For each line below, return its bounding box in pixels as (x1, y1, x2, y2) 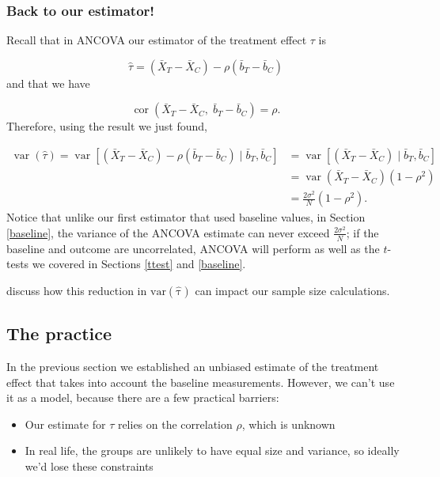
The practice (6, 321, 112, 346)
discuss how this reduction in (6, 282, 147, 298)
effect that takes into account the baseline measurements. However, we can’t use (6, 373, 395, 390)
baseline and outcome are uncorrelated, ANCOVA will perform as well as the (6, 240, 380, 256)
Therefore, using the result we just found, (6, 118, 207, 134)
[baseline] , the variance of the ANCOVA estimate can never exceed (6, 224, 330, 240)
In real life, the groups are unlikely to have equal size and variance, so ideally (25, 442, 400, 459)
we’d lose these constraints (25, 457, 154, 474)
